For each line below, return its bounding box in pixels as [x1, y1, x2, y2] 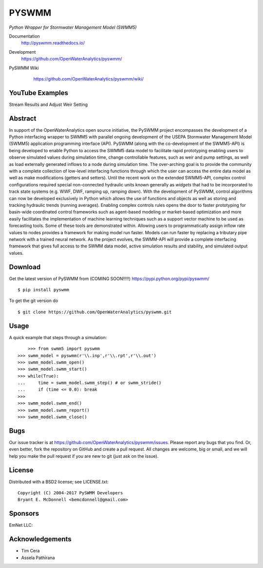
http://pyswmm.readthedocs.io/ [21, 40, 85, 46]
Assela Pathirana [21, 554, 56, 561]
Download [9, 263, 41, 271]
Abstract [9, 114, 37, 122]
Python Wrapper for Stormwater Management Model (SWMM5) [9, 24, 137, 30]
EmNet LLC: [9, 522, 33, 528]
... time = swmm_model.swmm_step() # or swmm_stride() [18, 380, 162, 385]
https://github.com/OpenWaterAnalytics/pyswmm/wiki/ [33, 76, 144, 81]
